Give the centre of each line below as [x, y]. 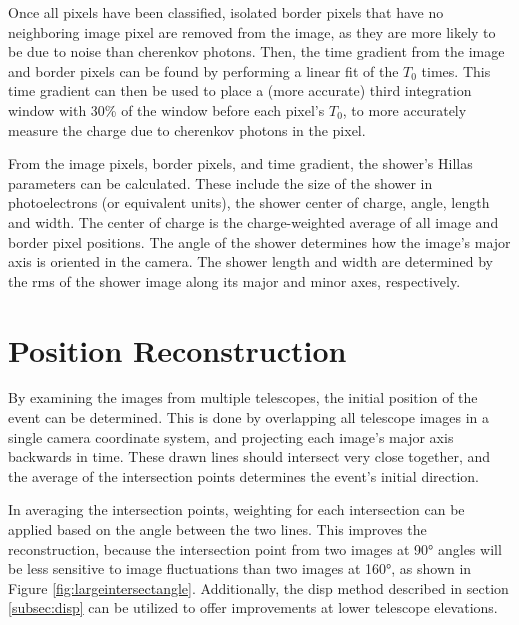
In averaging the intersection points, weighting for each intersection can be [236, 509]
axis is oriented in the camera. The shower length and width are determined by [250, 261]
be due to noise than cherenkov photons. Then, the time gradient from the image [256, 51]
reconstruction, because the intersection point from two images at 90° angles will [255, 548]
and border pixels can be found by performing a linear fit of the [203, 70]
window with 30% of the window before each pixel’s [166, 109]
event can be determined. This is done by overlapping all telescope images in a [249, 417]
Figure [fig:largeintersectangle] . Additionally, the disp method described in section [258, 587]
